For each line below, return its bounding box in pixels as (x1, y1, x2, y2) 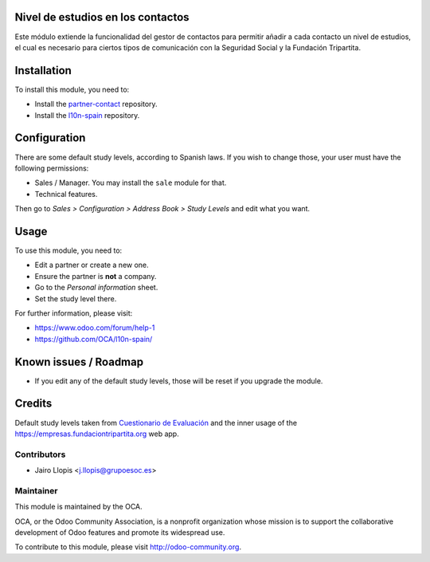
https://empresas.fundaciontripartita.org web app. (14, 429, 179, 438)
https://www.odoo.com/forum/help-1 (34, 323, 155, 332)
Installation (14, 64, 72, 77)
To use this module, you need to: (14, 246, 123, 255)
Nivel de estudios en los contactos (14, 10, 190, 24)
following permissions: (14, 163, 89, 173)
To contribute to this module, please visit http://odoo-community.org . (14, 542, 242, 552)
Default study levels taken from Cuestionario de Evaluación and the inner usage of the (14, 418, 298, 427)
